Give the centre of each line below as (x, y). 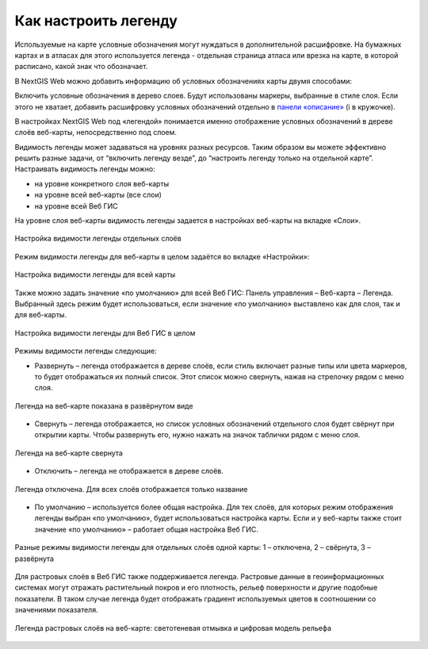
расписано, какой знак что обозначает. (81, 67)
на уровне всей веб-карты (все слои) (98, 195)
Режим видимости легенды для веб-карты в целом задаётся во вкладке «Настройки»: (162, 256)
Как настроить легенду (96, 21)
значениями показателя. (56, 610)
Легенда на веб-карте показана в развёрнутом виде (104, 405)
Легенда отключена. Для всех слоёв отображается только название (131, 489)
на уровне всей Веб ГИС (76, 205)
